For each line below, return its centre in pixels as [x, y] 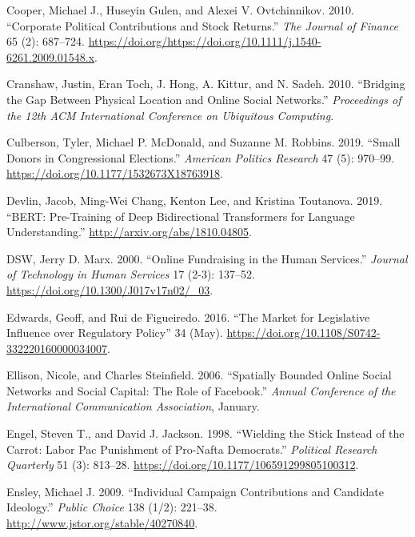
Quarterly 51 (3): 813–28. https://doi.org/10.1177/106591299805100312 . [183, 465]
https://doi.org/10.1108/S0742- [303, 333]
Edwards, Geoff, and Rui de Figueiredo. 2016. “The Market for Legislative [188, 317]
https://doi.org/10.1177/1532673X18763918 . [115, 173]
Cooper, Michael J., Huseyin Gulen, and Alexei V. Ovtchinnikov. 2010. [180, 10]
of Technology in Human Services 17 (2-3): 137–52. [131, 274]
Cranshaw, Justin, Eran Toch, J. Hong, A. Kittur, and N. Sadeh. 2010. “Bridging [206, 84]
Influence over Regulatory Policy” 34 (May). [115, 333]
